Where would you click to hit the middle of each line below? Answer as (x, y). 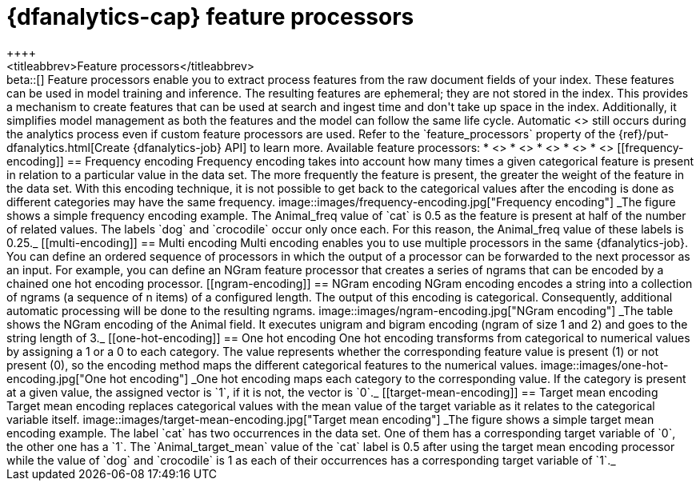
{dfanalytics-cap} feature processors (210, 17)
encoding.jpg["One (56, 378)
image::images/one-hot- (604, 365)
